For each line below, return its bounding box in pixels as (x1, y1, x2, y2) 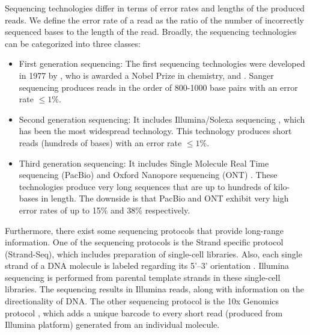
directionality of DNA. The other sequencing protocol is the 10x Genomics (5, 295, 279, 307)
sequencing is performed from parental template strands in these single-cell (5, 271, 281, 283)
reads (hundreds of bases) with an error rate (19, 136, 182, 149)
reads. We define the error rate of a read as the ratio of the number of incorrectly (5, 13, 304, 26)
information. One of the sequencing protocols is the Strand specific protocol (5, 236, 284, 248)
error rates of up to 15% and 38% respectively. (19, 203, 190, 216)
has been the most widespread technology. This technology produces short (19, 124, 292, 137)
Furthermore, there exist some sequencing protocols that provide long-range (5, 224, 284, 236)
